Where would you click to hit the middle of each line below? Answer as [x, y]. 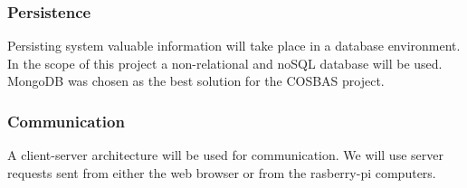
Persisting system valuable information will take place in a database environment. [234, 46]
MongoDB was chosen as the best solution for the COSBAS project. [196, 81]
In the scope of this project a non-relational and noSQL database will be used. [225, 63]
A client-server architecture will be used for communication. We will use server [225, 155]
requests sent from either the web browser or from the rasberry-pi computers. [222, 172]
